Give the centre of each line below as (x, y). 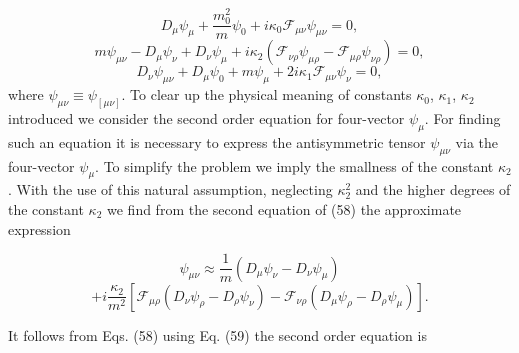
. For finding (462, 117)
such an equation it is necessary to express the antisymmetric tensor (217, 141)
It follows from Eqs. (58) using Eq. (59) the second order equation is (217, 334)
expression (39, 228)
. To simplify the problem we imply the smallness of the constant (294, 165)
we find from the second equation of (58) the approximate (284, 208)
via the (477, 141)
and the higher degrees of (433, 189)
